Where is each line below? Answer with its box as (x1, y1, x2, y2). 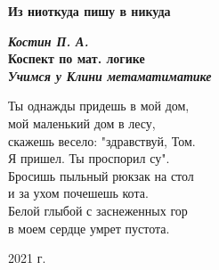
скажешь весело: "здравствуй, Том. (8, 131, 196, 150)
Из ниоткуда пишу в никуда (8, 2, 171, 20)
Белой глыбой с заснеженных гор (8, 200, 188, 219)
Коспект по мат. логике (8, 49, 145, 68)
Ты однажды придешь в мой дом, (8, 96, 190, 115)
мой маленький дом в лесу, (8, 113, 156, 132)
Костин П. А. (8, 31, 89, 50)
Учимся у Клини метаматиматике (8, 66, 212, 85)
